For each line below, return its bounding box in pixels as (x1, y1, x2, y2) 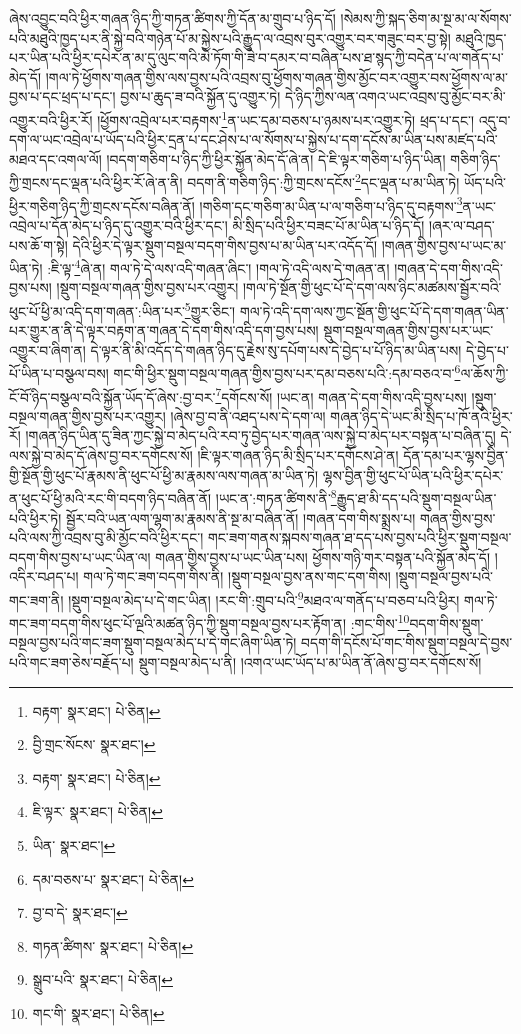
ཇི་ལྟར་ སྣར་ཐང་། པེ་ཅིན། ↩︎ (32, 801, 163, 822)
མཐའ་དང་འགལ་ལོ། (9, 148, 102, 169)
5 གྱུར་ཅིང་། (184, 297, 236, 321)
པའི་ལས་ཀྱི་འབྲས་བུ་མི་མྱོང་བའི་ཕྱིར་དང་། (9, 527, 204, 548)
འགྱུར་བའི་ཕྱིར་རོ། (9, 109, 93, 130)
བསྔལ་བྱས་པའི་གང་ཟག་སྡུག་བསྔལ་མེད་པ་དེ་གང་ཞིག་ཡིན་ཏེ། (9, 632, 297, 653)
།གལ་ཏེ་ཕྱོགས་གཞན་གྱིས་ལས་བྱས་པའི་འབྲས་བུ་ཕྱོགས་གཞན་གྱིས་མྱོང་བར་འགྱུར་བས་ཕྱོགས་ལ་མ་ (45, 66, 509, 87)
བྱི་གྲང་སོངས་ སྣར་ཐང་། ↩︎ (32, 734, 156, 755)
